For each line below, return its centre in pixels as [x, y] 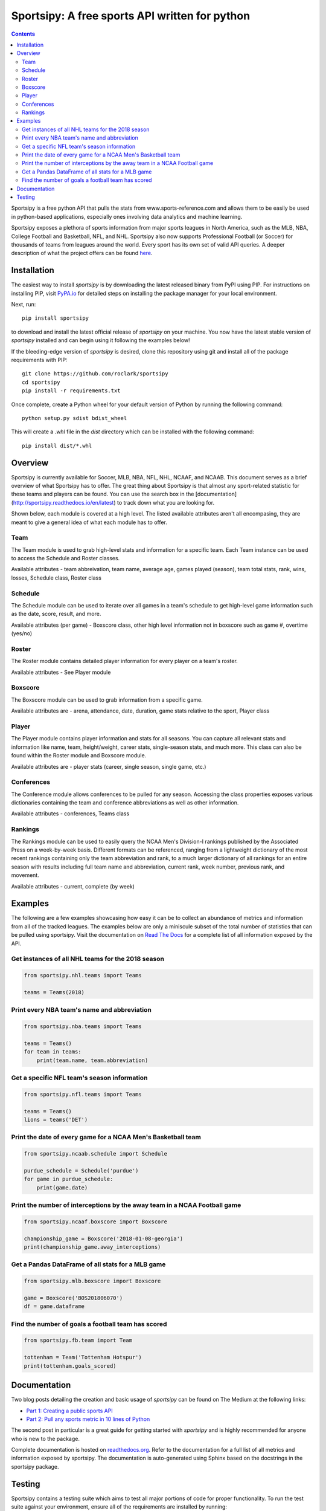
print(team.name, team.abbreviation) [92, 1060]
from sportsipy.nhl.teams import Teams [83, 976]
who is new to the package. [45, 1438]
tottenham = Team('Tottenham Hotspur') [83, 1357]
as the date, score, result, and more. [56, 614]
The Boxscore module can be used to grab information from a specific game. [107, 700]
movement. [25, 875]
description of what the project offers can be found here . [82, 253]
